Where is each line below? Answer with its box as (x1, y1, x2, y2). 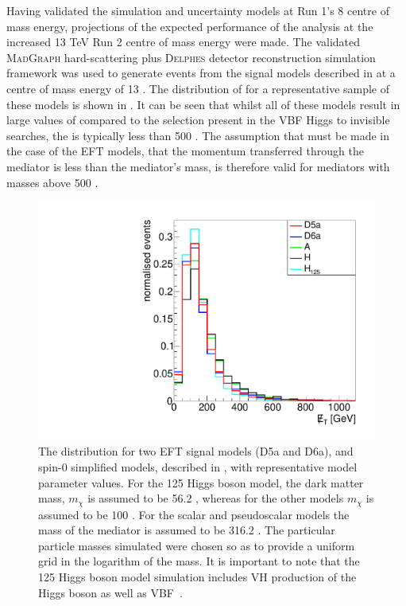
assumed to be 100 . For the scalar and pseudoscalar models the (38, 506, 350, 522)
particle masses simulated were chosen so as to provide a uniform (38, 537, 355, 553)
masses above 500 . (6, 174, 99, 190)
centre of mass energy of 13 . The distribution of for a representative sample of (6, 80, 390, 96)
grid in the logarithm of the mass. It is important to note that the (38, 553, 360, 569)
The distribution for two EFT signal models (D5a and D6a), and (38, 443, 354, 459)
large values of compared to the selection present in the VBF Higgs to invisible (6, 111, 390, 128)
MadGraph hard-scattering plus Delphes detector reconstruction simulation (6, 49, 376, 65)
